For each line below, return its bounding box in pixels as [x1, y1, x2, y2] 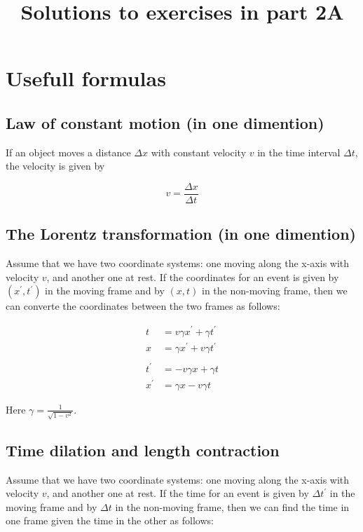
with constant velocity [151, 144, 247, 159]
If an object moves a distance [6, 144, 131, 159]
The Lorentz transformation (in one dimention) [6, 223, 356, 245]
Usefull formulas [6, 64, 166, 93]
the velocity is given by [6, 158, 105, 173]
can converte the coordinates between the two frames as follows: [6, 299, 280, 313]
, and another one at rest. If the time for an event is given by [46, 486, 309, 500]
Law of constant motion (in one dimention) [6, 111, 324, 133]
